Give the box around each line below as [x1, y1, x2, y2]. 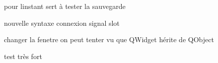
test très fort [4, 51, 42, 61]
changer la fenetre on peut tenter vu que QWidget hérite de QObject [4, 34, 214, 45]
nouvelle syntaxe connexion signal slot [4, 17, 120, 28]
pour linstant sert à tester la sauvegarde [4, 1, 126, 11]
